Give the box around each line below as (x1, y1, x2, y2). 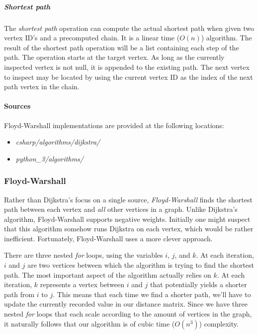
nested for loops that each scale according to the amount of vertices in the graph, (4, 309, 252, 319)
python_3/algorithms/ (15, 153, 84, 164)
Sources (4, 101, 31, 111)
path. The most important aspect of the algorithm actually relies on (4, 269, 211, 280)
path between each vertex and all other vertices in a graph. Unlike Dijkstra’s (4, 204, 238, 214)
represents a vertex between (40, 279, 125, 290)
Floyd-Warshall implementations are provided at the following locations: (4, 120, 224, 130)
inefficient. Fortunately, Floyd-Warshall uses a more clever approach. (4, 233, 213, 243)
